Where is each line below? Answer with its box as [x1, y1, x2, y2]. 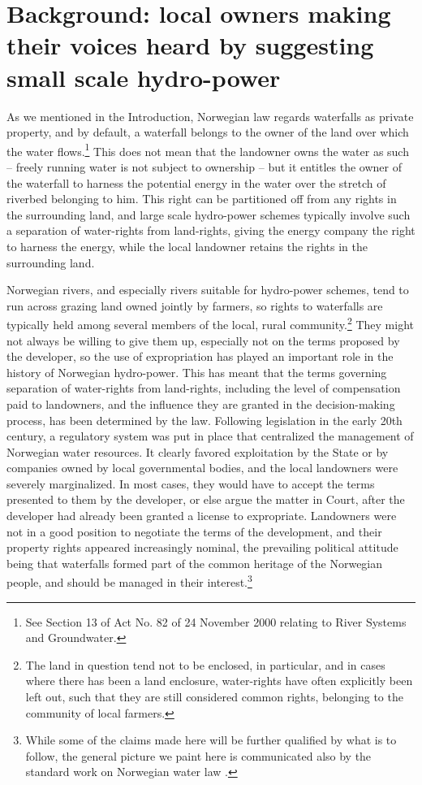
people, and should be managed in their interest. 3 [6, 571, 252, 591]
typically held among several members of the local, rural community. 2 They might [6, 314, 414, 332]
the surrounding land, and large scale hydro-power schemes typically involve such [6, 206, 411, 223]
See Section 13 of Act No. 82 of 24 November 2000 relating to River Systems [25, 613, 407, 630]
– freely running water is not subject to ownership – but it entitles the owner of [6, 158, 403, 175]
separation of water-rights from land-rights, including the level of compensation [6, 379, 401, 397]
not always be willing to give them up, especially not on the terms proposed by [6, 332, 400, 349]
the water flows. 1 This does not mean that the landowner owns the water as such [6, 140, 409, 159]
